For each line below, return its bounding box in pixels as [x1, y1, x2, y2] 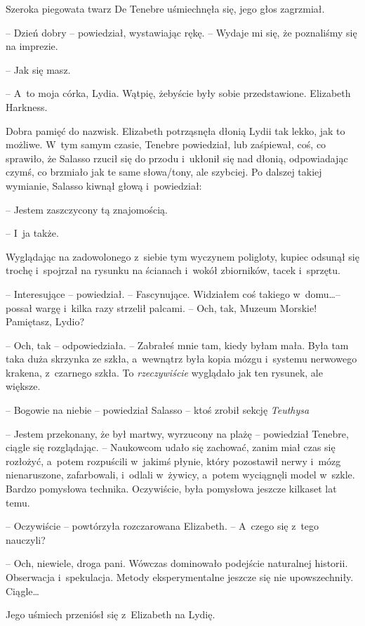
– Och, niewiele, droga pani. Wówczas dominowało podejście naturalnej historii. [6, 556, 348, 570]
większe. [6, 379, 41, 393]
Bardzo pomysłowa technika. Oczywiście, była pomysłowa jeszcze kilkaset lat [6, 481, 337, 496]
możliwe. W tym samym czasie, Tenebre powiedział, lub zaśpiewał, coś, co [6, 137, 326, 152]
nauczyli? [6, 532, 46, 547]
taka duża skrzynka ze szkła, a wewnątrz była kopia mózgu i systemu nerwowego [6, 351, 357, 366]
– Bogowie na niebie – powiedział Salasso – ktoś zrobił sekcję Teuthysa [6, 403, 310, 417]
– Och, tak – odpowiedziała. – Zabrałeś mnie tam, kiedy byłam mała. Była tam [6, 337, 349, 352]
